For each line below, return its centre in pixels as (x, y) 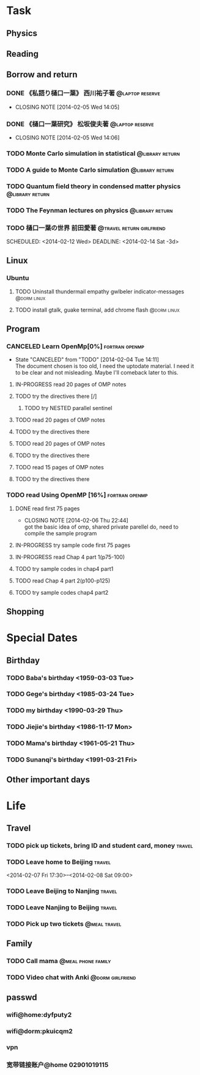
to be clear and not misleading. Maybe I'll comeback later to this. (97, 373)
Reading (22, 53)
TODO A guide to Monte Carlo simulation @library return (90, 170)
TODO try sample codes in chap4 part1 (64, 568)
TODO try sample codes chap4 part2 (62, 592)
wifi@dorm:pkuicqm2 (40, 1031)
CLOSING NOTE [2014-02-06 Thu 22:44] (76, 520)
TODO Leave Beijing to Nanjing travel (62, 891)
